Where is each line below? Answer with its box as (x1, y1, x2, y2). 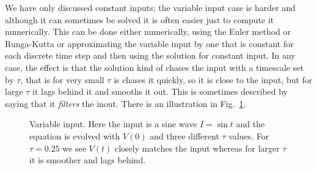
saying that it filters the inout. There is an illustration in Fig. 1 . (5, 97, 246, 109)
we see (62, 141, 86, 154)
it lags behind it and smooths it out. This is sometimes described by (32, 85, 288, 98)
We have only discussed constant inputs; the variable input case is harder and (5, 1, 296, 13)
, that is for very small (20, 73, 104, 86)
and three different (150, 129, 219, 142)
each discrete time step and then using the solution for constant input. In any (5, 49, 296, 62)
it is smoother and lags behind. (29, 153, 146, 166)
